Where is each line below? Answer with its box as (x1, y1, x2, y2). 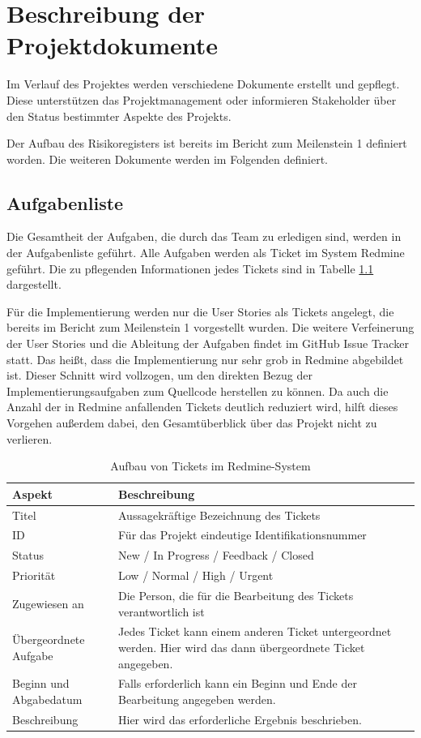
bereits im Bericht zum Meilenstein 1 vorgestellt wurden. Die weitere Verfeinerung (6, 319, 415, 336)
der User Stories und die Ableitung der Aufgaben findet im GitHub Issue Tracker (6, 335, 409, 352)
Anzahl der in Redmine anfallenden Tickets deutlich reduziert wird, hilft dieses (6, 398, 398, 415)
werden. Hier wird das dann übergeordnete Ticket (118, 639, 365, 656)
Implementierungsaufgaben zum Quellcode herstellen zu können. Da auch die (6, 382, 389, 399)
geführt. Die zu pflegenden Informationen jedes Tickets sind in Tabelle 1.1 (6, 260, 374, 277)
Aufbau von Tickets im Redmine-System (110, 457, 311, 474)
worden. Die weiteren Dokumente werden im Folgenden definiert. (6, 150, 329, 167)
